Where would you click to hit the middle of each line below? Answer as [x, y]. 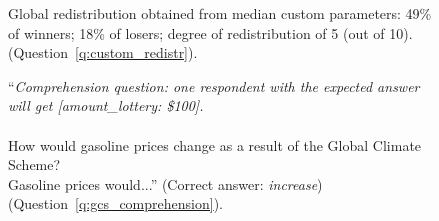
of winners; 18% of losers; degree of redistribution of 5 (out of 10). [210, 32]
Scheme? [34, 164]
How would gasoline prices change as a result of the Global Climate [215, 144]
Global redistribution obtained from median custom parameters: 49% [220, 13]
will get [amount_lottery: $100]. [106, 105]
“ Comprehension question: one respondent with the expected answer [214, 85]
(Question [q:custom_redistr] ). [103, 52]
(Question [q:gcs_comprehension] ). [115, 203]
